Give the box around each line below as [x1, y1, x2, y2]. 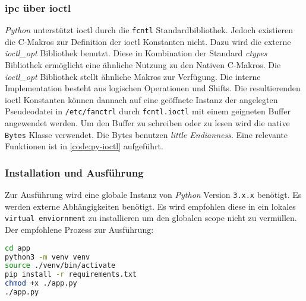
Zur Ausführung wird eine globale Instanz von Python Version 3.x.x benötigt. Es [5, 188, 302, 201]
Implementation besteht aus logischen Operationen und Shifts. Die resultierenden [5, 82, 301, 94]
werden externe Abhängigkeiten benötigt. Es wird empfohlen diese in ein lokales [5, 200, 296, 212]
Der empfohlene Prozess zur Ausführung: [5, 223, 154, 236]
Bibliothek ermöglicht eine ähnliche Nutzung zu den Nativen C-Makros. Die [5, 59, 281, 71]
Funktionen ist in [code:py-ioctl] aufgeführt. [5, 140, 163, 152]
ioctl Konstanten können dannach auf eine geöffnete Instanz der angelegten [5, 93, 278, 105]
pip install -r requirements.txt [5, 270, 137, 279]
